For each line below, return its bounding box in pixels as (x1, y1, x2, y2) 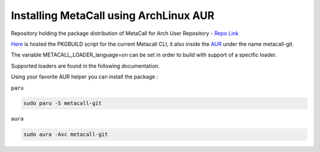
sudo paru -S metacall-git (23, 100, 102, 107)
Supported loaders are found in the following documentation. (11, 62, 160, 69)
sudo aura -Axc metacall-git (23, 131, 108, 138)
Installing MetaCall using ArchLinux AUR (11, 9, 215, 22)
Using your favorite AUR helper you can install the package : (11, 73, 158, 80)
